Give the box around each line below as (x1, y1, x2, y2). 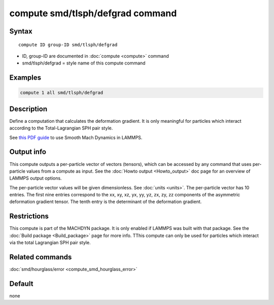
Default (9, 279, 33, 288)
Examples (9, 74, 42, 82)
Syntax (9, 27, 32, 36)
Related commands (9, 253, 72, 261)
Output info (9, 148, 47, 156)
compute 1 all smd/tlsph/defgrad (20, 90, 104, 96)
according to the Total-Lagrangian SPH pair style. (9, 125, 113, 131)
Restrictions (9, 212, 49, 221)
